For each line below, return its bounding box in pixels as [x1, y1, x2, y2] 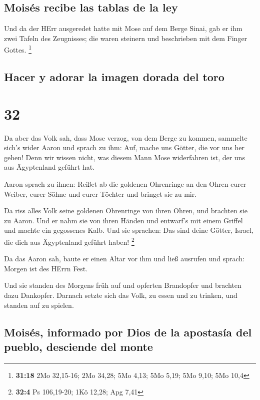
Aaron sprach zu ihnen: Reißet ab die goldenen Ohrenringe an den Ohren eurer [4, 178, 246, 189]
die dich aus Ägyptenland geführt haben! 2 [4, 235, 134, 247]
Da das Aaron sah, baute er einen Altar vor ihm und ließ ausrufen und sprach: [4, 253, 245, 264]
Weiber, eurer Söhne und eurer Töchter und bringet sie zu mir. [4, 188, 197, 199]
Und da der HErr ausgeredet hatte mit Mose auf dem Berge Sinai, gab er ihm [4, 23, 242, 34]
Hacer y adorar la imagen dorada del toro [4, 69, 224, 85]
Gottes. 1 [4, 43, 32, 55]
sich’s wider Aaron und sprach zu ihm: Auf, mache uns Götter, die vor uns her [4, 142, 244, 153]
